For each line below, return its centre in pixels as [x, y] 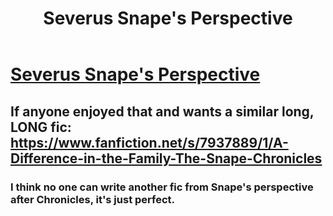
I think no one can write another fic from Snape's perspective [162, 187]
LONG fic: [41, 127]
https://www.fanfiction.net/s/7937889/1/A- [149, 142]
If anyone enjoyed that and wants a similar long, [162, 111]
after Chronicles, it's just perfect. [93, 199]
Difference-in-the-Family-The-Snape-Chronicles [166, 158]
